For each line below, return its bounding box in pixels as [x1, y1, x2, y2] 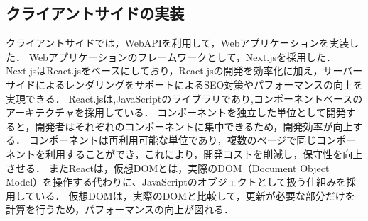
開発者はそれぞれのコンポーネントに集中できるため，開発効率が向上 [35, 118, 353, 133]
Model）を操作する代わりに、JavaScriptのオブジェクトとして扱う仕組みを [6, 174, 347, 189]
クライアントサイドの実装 [6, 2, 185, 24]
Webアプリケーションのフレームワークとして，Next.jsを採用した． [28, 49, 337, 64]
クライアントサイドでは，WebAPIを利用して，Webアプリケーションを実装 [6, 35, 350, 50]
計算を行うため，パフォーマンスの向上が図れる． [6, 202, 234, 217]
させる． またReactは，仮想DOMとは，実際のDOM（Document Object [6, 160, 330, 175]
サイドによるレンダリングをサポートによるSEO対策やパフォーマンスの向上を [6, 76, 364, 91]
